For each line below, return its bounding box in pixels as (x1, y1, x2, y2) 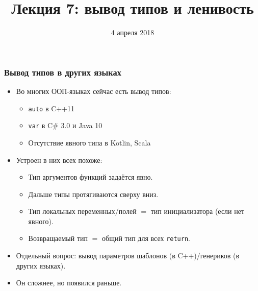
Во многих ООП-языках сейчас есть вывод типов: (16, 86, 171, 96)
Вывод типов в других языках (4, 65, 121, 78)
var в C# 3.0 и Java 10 (28, 120, 102, 131)
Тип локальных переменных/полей (28, 206, 137, 216)
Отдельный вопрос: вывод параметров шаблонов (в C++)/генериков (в (16, 250, 240, 261)
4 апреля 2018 (111, 27, 154, 38)
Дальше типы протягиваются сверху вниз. (28, 188, 159, 199)
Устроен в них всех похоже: (16, 154, 102, 165)
